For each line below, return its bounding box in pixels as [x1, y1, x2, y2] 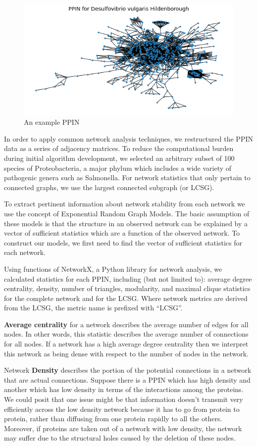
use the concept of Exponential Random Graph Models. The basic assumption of [4, 208, 250, 218]
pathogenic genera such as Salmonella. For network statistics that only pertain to [4, 172, 251, 183]
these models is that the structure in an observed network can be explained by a [4, 218, 248, 228]
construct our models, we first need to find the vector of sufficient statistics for [4, 237, 242, 248]
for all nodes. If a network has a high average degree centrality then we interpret [4, 339, 249, 349]
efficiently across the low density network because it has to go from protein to [4, 403, 240, 414]
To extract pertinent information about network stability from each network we [4, 198, 245, 209]
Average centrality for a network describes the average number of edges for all [4, 319, 249, 329]
